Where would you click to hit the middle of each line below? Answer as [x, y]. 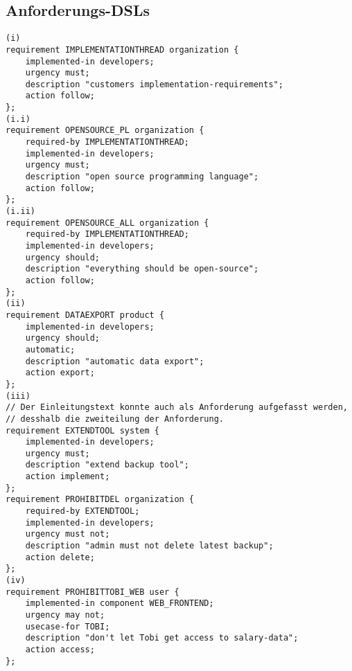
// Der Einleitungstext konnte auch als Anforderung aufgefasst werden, [177, 408]
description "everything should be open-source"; [142, 269]
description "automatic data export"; [115, 361]
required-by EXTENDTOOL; [82, 511]
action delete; [60, 557]
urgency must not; [68, 534]
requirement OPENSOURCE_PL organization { [105, 131]
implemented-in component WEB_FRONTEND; [120, 603]
